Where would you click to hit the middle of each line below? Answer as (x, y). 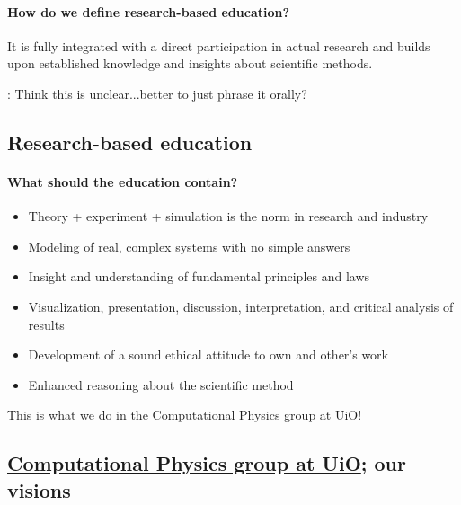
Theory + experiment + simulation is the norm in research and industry (228, 216)
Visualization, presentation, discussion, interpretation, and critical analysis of (241, 306)
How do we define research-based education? (149, 11)
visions (39, 489)
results (46, 324)
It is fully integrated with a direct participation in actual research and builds (219, 45)
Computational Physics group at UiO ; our (207, 463)
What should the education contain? (123, 181)
